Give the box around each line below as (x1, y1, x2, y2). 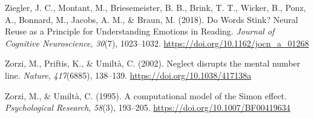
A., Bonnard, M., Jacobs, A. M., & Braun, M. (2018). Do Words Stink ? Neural (5, 13, 298, 25)
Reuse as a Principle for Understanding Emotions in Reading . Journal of (5, 25, 275, 38)
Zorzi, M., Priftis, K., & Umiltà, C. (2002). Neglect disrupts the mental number (5, 57, 301, 70)
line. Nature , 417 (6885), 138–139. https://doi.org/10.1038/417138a (5, 68, 252, 81)
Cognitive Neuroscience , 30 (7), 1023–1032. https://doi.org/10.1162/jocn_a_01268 (5, 36, 309, 49)
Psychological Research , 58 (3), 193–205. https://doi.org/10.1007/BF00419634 (5, 101, 290, 114)
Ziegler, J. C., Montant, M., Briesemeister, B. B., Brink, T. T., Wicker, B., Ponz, (5, 1, 306, 13)
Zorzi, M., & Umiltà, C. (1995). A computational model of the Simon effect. (5, 89, 287, 102)
